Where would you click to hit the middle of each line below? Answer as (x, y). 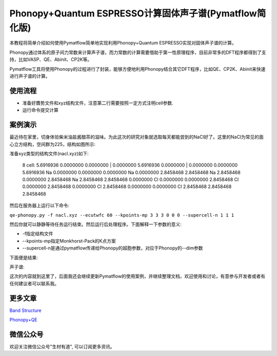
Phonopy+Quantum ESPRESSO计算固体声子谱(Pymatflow (133, 13)
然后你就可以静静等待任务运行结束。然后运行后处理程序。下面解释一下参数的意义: (96, 224)
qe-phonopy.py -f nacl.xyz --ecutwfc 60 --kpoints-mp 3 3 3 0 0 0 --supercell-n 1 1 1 (122, 215)
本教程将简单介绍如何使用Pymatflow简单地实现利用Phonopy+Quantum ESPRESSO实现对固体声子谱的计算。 (123, 43)
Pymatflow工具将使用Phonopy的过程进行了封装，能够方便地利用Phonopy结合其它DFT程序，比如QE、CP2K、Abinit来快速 (137, 69)
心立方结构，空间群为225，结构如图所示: (53, 144)
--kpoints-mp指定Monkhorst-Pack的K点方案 (69, 241)
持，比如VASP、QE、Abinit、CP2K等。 (51, 59)
